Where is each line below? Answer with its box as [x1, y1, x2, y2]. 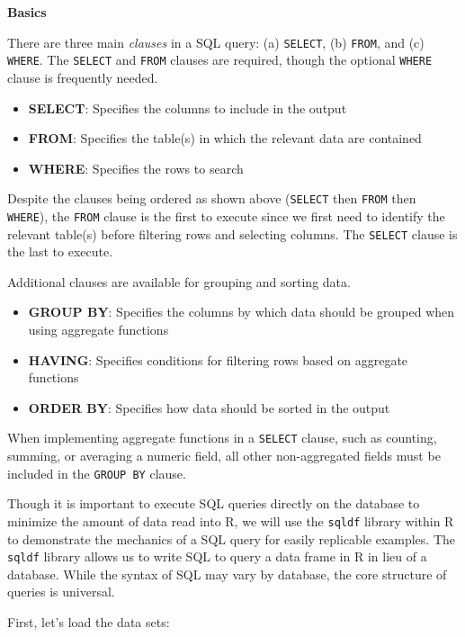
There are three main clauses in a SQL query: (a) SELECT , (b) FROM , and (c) [7, 32, 425, 51]
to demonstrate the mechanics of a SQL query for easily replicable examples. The [7, 529, 456, 548]
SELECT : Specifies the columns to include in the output [28, 98, 347, 117]
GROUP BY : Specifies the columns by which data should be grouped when [28, 302, 455, 321]
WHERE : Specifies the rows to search [28, 158, 244, 177]
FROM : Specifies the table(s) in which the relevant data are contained [28, 129, 422, 148]
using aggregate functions [28, 320, 169, 339]
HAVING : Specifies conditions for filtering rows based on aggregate [28, 350, 408, 369]
